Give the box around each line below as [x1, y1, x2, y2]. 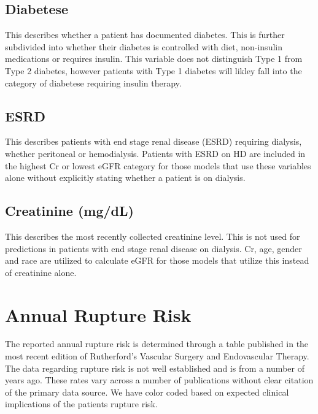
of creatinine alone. [5, 266, 77, 278]
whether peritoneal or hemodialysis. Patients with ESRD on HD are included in [5, 147, 306, 159]
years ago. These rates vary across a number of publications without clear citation [5, 374, 314, 386]
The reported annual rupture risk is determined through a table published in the [5, 337, 309, 350]
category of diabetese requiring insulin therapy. [5, 76, 182, 89]
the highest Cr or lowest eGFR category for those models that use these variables [5, 159, 311, 172]
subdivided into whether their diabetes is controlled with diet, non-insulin [5, 40, 282, 53]
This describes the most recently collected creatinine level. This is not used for [5, 229, 300, 242]
